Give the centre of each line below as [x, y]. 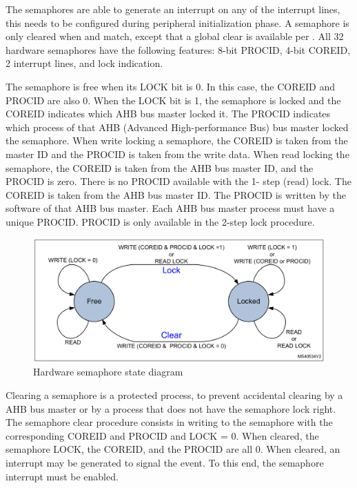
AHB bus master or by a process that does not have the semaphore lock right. [171, 408]
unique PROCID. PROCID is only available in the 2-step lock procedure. [160, 221]
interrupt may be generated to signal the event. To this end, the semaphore [165, 462]
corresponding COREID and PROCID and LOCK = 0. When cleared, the [162, 435]
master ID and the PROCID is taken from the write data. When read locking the [177, 154]
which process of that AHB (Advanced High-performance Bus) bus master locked [177, 127]
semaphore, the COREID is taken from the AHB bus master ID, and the [160, 167]
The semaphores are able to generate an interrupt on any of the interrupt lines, [173, 9]
